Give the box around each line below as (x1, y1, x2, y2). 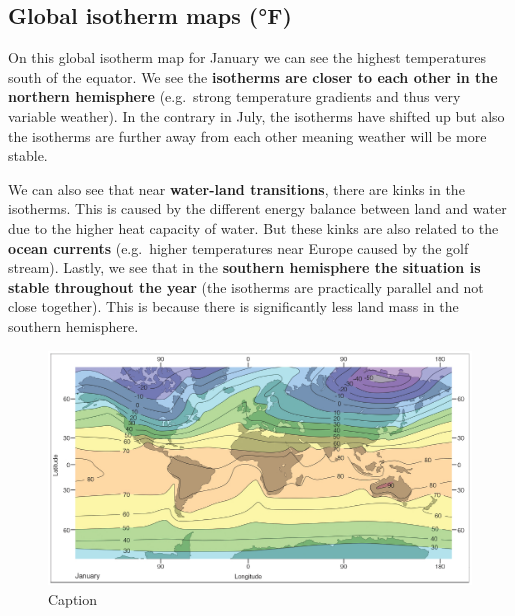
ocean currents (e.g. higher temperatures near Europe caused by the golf (8, 237, 469, 258)
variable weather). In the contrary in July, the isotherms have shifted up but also (8, 105, 505, 126)
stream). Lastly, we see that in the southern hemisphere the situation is (8, 257, 481, 278)
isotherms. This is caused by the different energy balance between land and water (8, 198, 507, 219)
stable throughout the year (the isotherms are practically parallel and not (8, 276, 484, 297)
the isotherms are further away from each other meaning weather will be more (8, 125, 487, 146)
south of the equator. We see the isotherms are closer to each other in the (8, 66, 498, 87)
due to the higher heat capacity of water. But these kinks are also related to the (8, 217, 499, 238)
